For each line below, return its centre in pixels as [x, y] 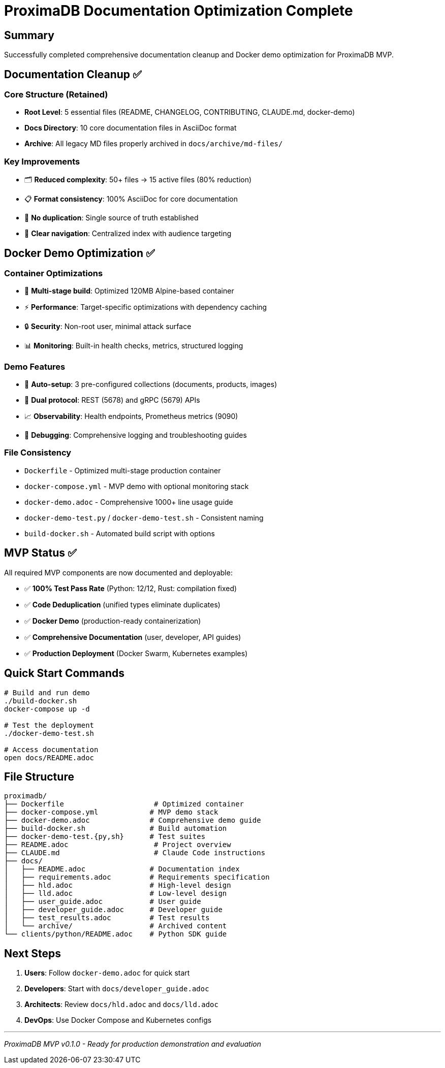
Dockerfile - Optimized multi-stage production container [123, 470]
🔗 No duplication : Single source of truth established [112, 218]
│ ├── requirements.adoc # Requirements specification [137, 877]
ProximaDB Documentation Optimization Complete [179, 11]
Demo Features [35, 366]
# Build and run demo [47, 692]
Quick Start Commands [64, 673]
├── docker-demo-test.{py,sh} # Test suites [105, 837]
